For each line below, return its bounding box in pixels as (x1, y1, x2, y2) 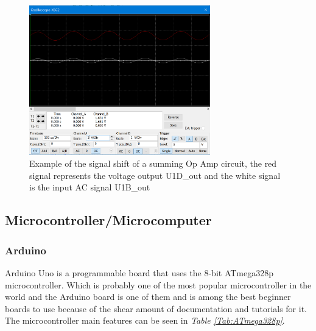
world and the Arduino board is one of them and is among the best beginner (5, 290, 291, 303)
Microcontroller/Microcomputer (5, 211, 212, 229)
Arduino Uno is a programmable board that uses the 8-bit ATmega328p (5, 266, 274, 279)
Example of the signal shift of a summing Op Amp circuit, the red (29, 157, 277, 170)
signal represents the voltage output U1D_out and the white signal (29, 169, 281, 181)
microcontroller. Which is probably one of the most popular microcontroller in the (5, 278, 312, 291)
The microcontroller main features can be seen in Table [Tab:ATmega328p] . (5, 314, 285, 327)
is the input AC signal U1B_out (29, 181, 150, 193)
